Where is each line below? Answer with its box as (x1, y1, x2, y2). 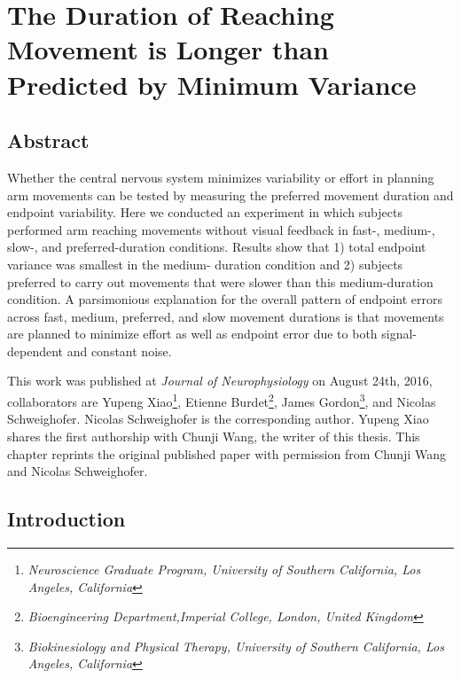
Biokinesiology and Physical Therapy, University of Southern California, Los (27, 636, 444, 655)
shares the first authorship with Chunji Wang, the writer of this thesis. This (7, 426, 420, 445)
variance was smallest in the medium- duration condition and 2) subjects (7, 254, 403, 273)
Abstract (7, 127, 90, 154)
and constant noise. (66, 341, 172, 360)
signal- (381, 324, 418, 343)
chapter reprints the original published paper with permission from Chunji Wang (7, 444, 446, 463)
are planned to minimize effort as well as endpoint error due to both (7, 324, 378, 343)
